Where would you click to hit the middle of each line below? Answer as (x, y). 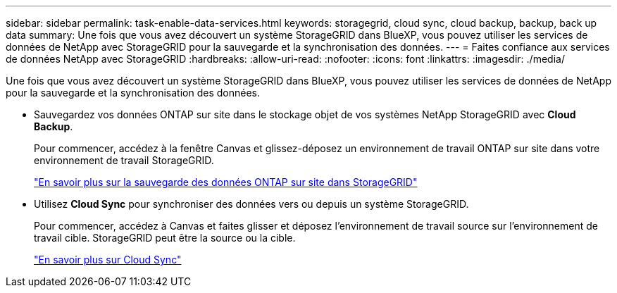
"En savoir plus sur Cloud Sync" (108, 260)
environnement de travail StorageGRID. (124, 160)
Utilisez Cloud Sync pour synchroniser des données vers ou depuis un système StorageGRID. (251, 204)
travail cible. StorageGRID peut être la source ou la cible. (165, 238)
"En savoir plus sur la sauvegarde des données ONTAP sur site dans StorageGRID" (226, 182)
